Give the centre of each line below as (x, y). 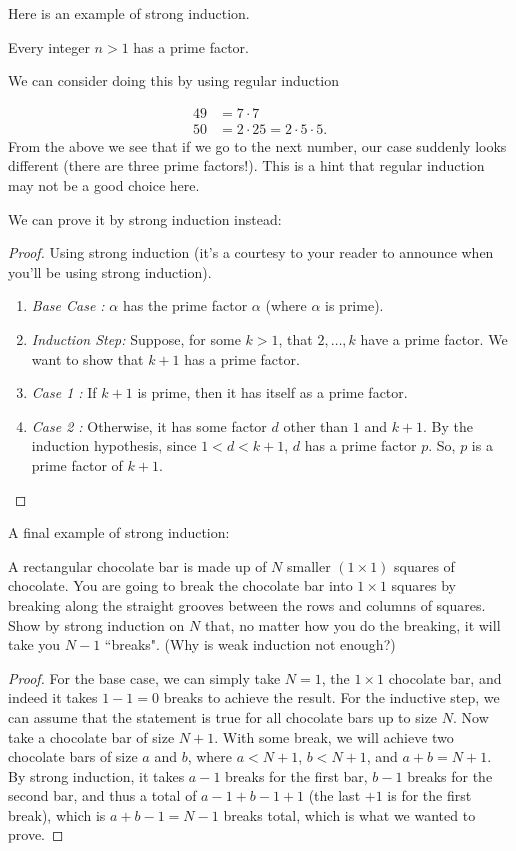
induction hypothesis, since (114, 445)
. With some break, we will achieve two (334, 736)
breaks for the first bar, (296, 775)
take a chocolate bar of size (91, 736)
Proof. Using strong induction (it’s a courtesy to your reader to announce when (251, 252)
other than (316, 425)
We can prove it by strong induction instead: (145, 218)
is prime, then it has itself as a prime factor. (272, 392)
